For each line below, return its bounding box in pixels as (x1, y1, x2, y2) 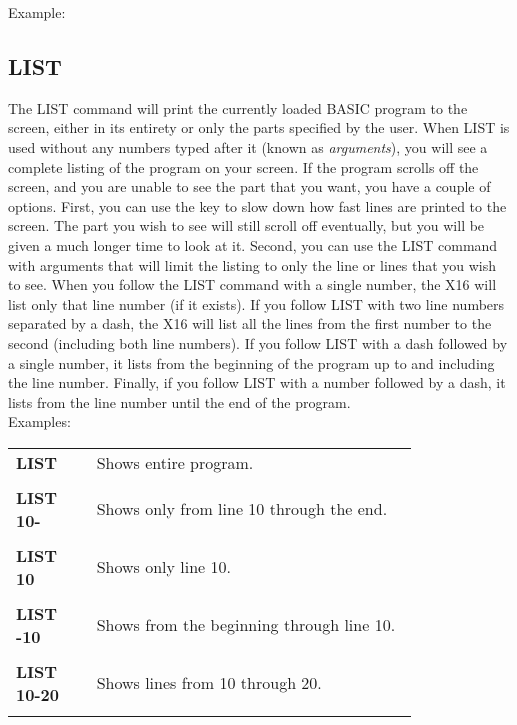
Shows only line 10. (96, 555, 231, 579)
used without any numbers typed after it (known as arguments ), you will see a (8, 136, 488, 157)
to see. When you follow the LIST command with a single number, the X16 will (8, 274, 497, 295)
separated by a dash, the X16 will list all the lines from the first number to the (8, 313, 492, 334)
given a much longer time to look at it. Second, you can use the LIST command (8, 234, 498, 255)
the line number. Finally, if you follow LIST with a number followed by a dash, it (8, 372, 506, 393)
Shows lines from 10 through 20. (96, 671, 322, 695)
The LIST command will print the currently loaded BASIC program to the (8, 97, 468, 118)
